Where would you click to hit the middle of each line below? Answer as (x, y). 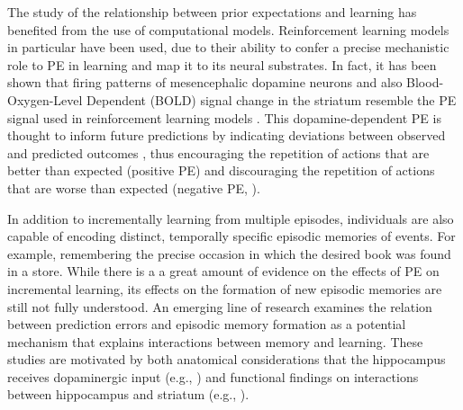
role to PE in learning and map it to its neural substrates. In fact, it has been (222, 64)
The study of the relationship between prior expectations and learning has (212, 12)
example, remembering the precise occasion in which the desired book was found (229, 253)
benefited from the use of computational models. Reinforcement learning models (228, 29)
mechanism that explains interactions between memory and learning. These (215, 341)
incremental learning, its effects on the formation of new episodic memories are (225, 288)
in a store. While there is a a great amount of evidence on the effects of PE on (223, 271)
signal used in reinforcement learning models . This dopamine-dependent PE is (224, 117)
